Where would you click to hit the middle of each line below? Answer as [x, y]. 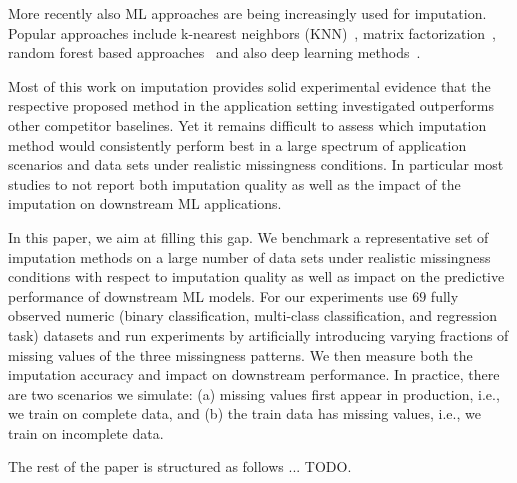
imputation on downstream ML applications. [145, 203]
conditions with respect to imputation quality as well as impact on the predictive [256, 276]
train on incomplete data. [86, 432]
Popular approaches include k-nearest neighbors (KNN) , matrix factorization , [252, 32]
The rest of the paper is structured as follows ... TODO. [180, 466]
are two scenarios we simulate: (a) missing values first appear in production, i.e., [254, 393]
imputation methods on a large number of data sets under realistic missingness [249, 256]
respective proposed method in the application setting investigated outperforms [251, 105]
